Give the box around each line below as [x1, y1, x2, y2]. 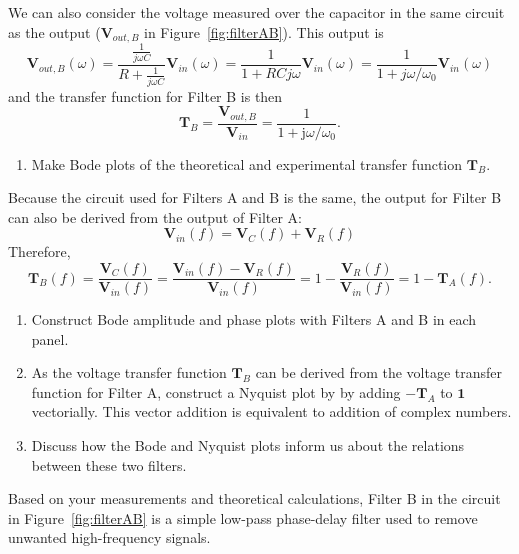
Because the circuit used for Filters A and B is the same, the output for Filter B [8, 187, 502, 208]
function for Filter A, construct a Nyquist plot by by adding [31, 381, 401, 402]
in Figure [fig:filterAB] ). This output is [144, 21, 384, 42]
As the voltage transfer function [31, 362, 227, 383]
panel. [31, 328, 69, 349]
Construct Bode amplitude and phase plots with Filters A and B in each [31, 309, 477, 330]
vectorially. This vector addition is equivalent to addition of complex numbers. [31, 401, 512, 422]
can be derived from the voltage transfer [255, 362, 503, 383]
